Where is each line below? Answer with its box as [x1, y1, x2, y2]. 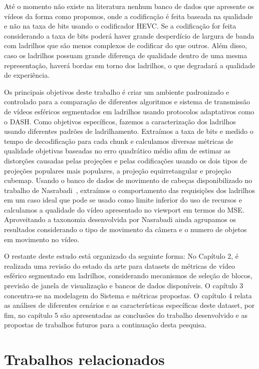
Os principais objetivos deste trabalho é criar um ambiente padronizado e [4, 86, 229, 97]
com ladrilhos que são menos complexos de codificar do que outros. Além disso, [4, 40, 247, 51]
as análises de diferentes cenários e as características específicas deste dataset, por [4, 300, 255, 310]
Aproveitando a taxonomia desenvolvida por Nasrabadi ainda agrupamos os [4, 214, 236, 225]
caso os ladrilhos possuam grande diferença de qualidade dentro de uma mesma [4, 50, 247, 60]
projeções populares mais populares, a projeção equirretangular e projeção [4, 165, 231, 175]
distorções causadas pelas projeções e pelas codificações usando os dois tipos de [4, 155, 247, 165]
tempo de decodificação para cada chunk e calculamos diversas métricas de [4, 135, 233, 146]
